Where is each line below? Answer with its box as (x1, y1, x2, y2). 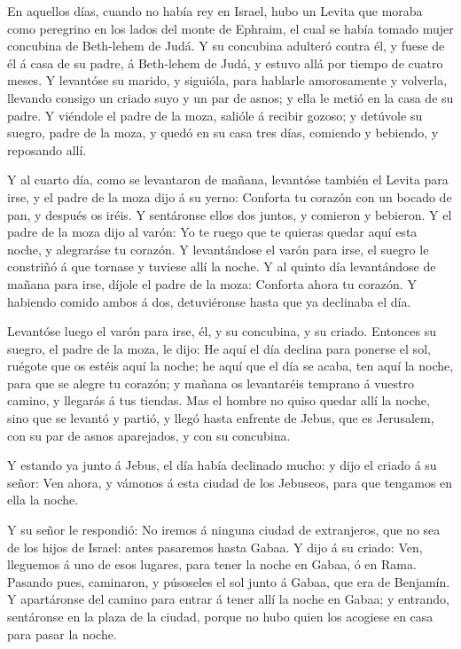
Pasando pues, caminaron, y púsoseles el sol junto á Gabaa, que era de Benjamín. (7, 572, 450, 590)
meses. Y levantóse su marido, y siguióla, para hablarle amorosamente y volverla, (7, 71, 448, 90)
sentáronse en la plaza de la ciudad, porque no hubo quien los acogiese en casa (7, 607, 434, 625)
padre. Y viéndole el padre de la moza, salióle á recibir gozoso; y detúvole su (7, 106, 423, 124)
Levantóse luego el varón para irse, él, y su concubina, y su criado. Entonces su (7, 322, 436, 340)
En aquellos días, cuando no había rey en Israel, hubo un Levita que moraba (7, 2, 423, 20)
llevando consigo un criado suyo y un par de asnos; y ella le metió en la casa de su (7, 88, 454, 106)
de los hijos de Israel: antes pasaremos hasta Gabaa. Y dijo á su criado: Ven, (7, 537, 423, 556)
